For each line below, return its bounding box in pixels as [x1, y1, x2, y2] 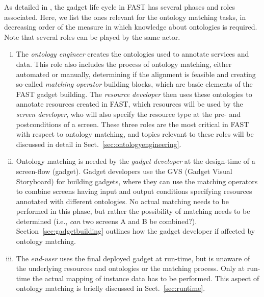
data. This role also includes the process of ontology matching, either [16, 58, 232, 69]
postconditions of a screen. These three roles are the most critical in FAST [16, 118, 249, 129]
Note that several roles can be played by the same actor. [4, 31, 180, 42]
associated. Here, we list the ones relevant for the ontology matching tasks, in [4, 11, 246, 22]
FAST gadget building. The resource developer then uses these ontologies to [16, 88, 252, 99]
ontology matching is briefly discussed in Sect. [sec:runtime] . [16, 283, 205, 293]
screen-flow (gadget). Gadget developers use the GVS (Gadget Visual [16, 165, 232, 176]
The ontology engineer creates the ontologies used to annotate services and [16, 48, 249, 59]
